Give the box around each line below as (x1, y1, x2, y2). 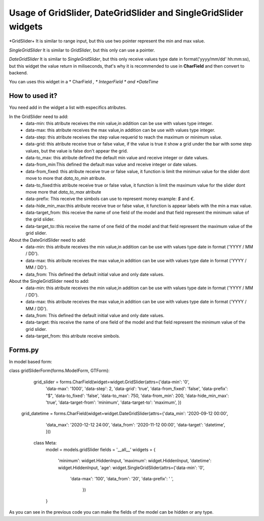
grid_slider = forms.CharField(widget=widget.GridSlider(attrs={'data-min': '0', (33, 379, 190, 385)
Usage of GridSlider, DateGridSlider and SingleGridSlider (9, 7, 243, 18)
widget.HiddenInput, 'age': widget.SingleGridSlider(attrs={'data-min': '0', (58, 465, 205, 471)
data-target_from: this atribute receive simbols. (25, 333, 120, 339)
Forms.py (9, 346, 39, 354)
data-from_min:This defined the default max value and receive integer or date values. (25, 162, 198, 168)
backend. (9, 70, 28, 75)
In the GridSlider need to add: (9, 113, 68, 120)
